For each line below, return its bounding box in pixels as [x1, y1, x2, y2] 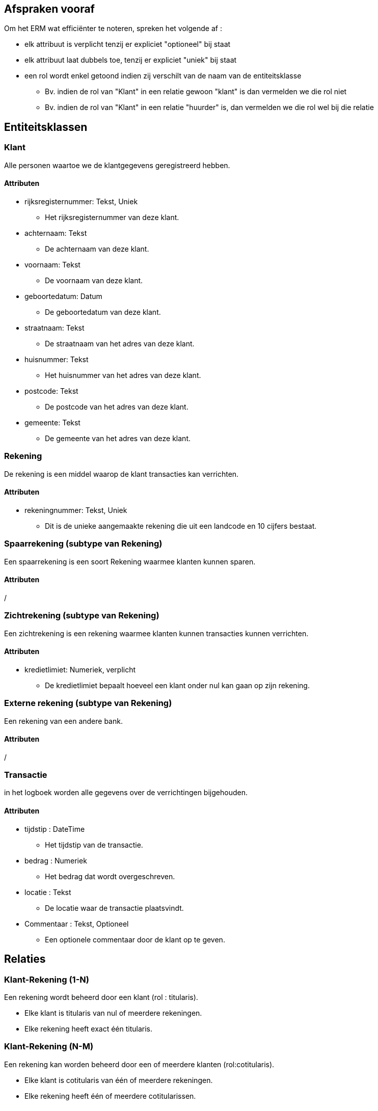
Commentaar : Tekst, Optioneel [24, 919, 129, 928]
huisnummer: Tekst [24, 355, 89, 364]
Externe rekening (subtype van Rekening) [4, 698, 172, 709]
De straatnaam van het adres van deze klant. [45, 339, 195, 348]
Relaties [4, 953, 46, 966]
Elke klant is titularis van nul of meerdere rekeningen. [24, 1008, 202, 1017]
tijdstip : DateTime [24, 824, 85, 833]
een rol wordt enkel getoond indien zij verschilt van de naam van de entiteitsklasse [24, 71, 302, 80]
